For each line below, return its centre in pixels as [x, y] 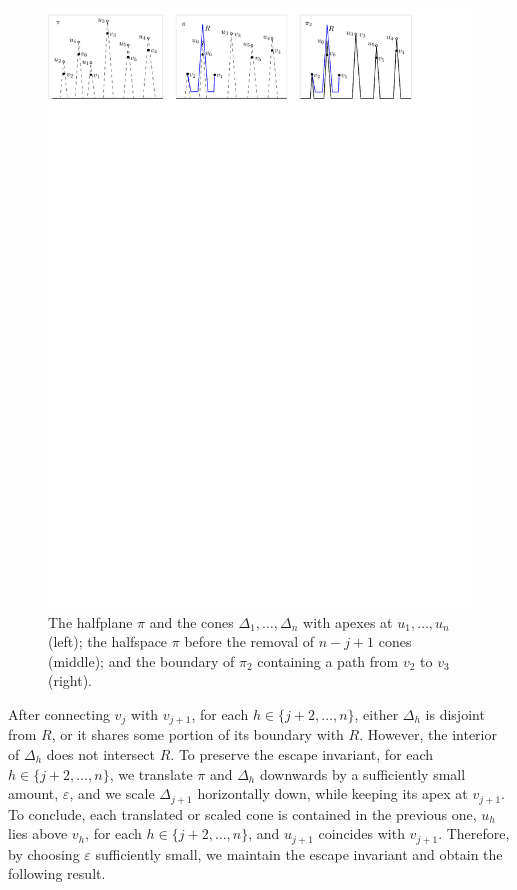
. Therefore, [474, 833]
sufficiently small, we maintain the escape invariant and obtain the [299, 853]
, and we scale [112, 793]
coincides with [361, 833]
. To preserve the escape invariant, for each [302, 753]
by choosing [44, 853]
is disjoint [455, 713]
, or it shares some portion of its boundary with [197, 734]
